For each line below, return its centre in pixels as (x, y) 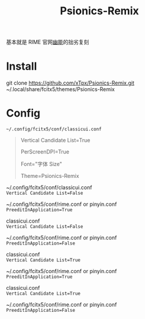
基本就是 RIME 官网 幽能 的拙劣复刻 (48, 42)
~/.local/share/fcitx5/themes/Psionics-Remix (61, 89)
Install (22, 66)
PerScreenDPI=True (45, 152)
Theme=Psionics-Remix (50, 176)
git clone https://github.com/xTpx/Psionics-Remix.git (70, 83)
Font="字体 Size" (41, 164)
